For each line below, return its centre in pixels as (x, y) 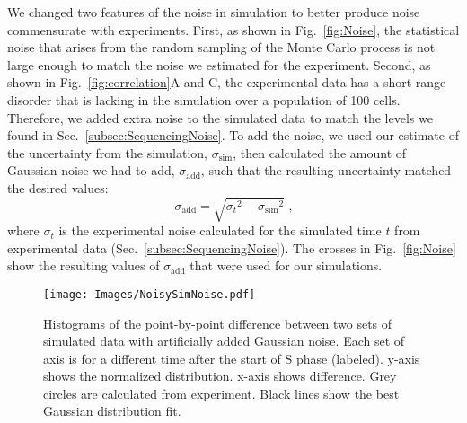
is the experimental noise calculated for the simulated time (220, 230)
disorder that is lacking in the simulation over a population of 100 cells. (204, 99)
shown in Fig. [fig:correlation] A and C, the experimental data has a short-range (227, 82)
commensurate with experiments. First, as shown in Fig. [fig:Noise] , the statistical (233, 29)
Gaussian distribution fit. (112, 411)
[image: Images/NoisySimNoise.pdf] (150, 294)
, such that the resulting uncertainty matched (326, 170)
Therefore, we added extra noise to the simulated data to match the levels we (220, 117)
